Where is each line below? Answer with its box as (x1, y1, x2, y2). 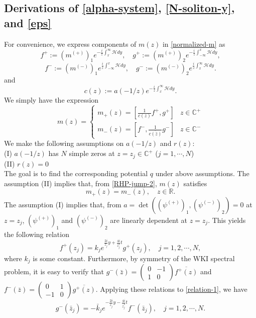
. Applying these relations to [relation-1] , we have (95, 284, 247, 294)
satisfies (183, 178, 207, 188)
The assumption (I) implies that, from (4, 199, 121, 209)
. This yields (208, 214, 246, 225)
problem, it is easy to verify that (4, 266, 104, 277)
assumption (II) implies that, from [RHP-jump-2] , (4, 178, 157, 188)
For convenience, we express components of (4, 38, 137, 49)
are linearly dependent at (110, 214, 187, 225)
